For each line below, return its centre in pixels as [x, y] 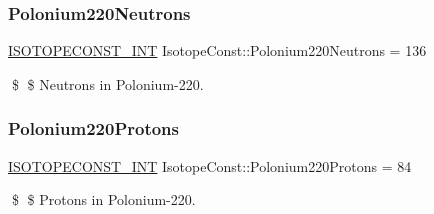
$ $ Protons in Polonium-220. [103, 199]
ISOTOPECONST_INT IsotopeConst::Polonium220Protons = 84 [210, 165]
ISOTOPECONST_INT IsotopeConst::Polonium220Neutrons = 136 [217, 50]
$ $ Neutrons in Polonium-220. [107, 83]
